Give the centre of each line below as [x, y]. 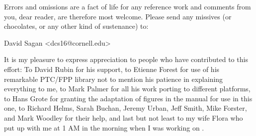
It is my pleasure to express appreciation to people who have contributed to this [126, 59]
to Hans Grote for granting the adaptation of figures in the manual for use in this [128, 98]
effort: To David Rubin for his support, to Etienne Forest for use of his [112, 69]
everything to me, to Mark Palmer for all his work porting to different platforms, [127, 89]
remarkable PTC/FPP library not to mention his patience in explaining [114, 79]
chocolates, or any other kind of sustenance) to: [76, 26]
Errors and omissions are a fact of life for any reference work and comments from [128, 6]
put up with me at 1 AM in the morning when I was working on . [104, 127]
